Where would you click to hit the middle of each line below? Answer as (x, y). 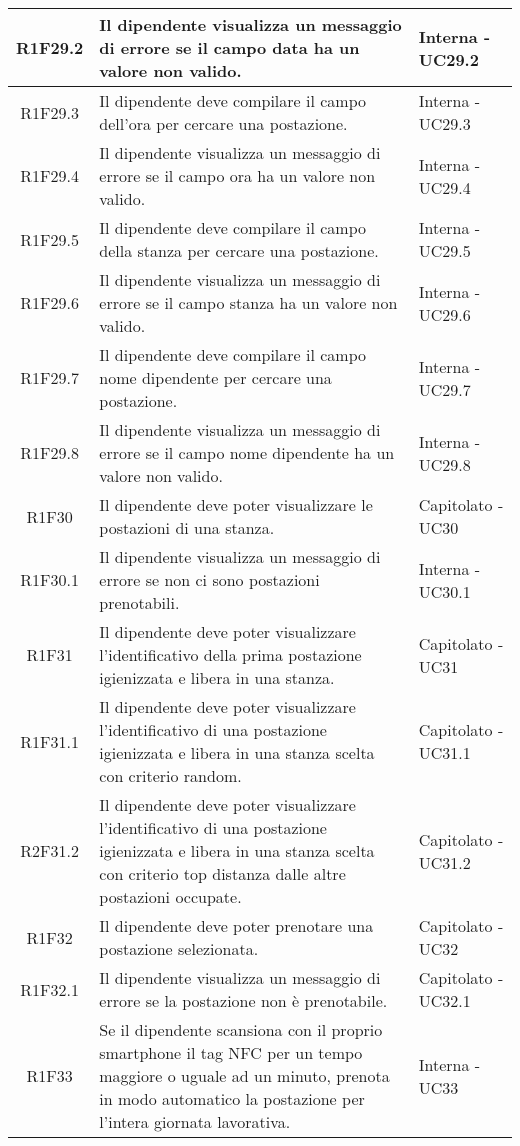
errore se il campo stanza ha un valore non (248, 302)
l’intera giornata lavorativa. (195, 1121)
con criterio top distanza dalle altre (222, 873)
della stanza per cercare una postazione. (239, 250)
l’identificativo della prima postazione (230, 654)
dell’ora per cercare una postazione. (223, 123)
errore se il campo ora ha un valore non (237, 175)
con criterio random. (170, 775)
